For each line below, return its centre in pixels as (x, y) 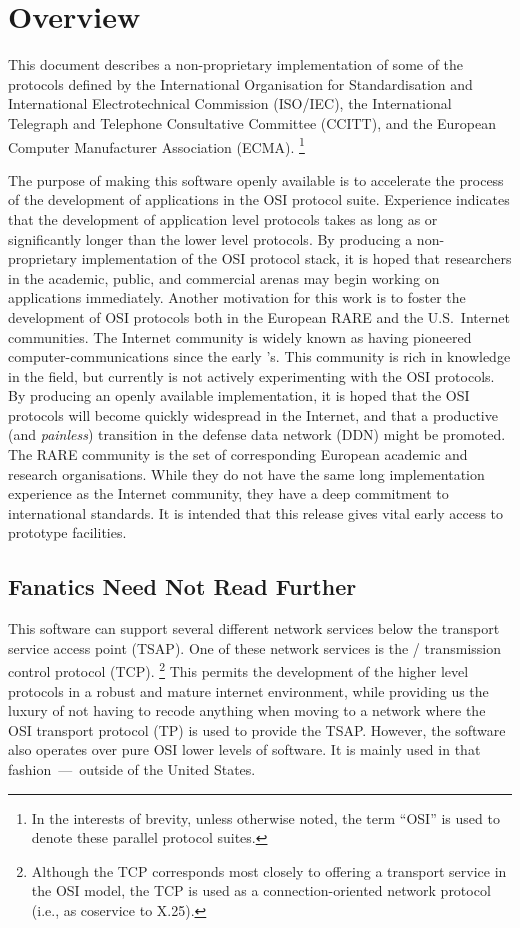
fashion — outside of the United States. (132, 769)
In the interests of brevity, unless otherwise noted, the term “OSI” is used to (265, 817)
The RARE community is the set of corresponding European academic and (238, 454)
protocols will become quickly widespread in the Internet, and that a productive (253, 414)
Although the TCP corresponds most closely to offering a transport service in (269, 870)
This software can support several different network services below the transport (254, 628)
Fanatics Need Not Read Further (182, 586)
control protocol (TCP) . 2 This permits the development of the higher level (238, 670)
